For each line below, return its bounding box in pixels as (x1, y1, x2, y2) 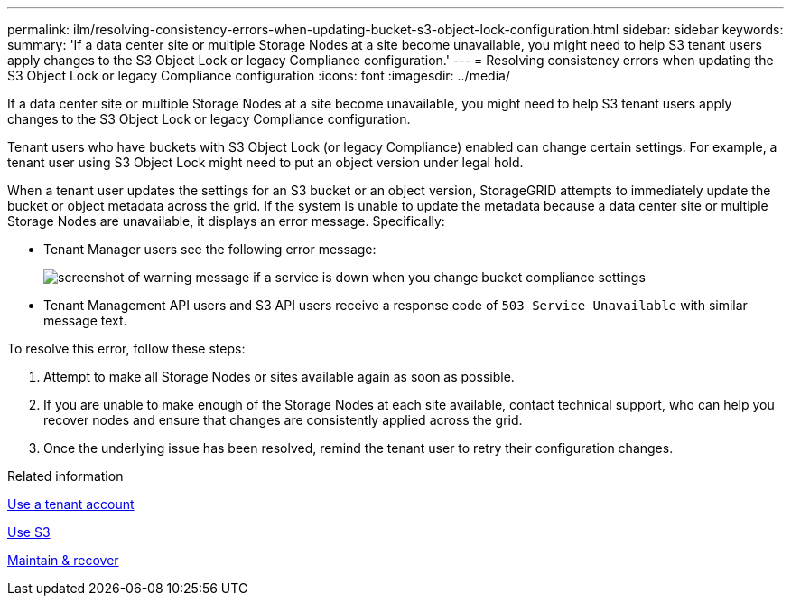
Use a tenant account (7, 496, 135, 512)
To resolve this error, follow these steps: (7, 341, 246, 356)
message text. (43, 313, 127, 328)
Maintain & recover (7, 552, 119, 568)
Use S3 (7, 524, 51, 540)
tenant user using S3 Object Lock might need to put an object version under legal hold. (7, 155, 524, 170)
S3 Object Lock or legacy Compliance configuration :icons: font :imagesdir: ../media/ (7, 68, 510, 83)
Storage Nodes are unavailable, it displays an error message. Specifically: (7, 213, 445, 229)
